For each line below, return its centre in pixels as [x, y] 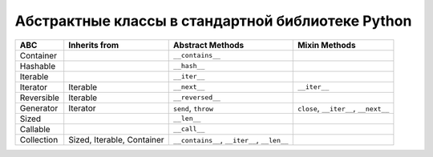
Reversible [40, 98]
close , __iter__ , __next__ [343, 108]
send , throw [193, 108]
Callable [35, 129]
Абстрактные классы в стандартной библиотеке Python [213, 21]
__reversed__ [196, 97]
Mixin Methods [326, 45]
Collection [39, 139]
